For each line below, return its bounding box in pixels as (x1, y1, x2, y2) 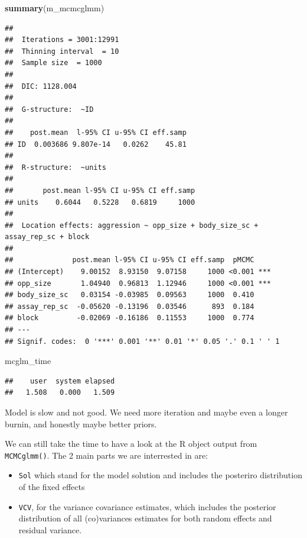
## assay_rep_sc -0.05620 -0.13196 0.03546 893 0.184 (5, 302, 254, 311)
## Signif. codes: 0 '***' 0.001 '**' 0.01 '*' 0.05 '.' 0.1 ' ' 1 (5, 337, 280, 346)
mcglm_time (5, 355, 51, 367)
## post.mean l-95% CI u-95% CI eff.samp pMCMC (5, 256, 254, 265)
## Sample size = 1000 (5, 59, 102, 67)
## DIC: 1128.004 (5, 82, 77, 91)
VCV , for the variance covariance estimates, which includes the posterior (18, 500, 276, 513)
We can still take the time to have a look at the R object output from (5, 437, 257, 450)
